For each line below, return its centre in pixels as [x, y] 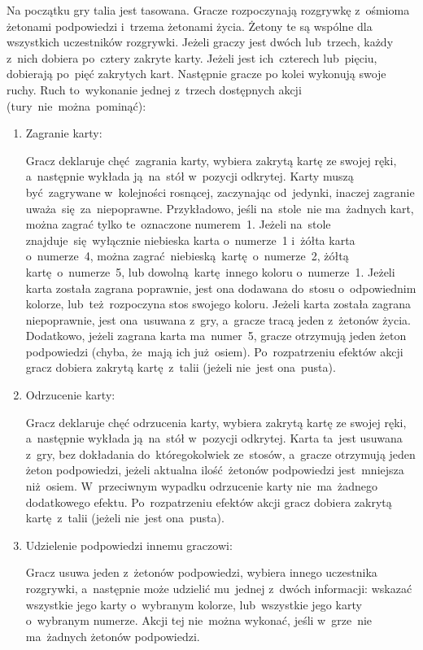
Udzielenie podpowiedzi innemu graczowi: [129, 545]
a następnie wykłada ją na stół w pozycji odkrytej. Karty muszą [190, 176]
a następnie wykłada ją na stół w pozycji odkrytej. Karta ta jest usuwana [214, 438]
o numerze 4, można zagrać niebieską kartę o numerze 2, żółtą [187, 256]
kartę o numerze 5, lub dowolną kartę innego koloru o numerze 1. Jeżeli [210, 271]
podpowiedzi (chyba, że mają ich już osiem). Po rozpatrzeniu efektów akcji [214, 351]
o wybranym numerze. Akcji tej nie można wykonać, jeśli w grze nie [199, 620]
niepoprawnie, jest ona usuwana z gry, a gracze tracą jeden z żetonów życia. [218, 319]
